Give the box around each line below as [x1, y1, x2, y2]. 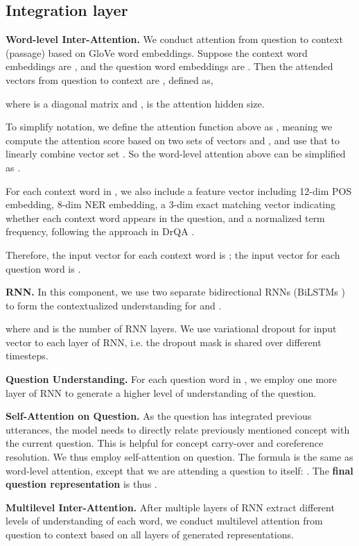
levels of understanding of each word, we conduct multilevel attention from [6, 513, 323, 528]
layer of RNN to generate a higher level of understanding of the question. [6, 385, 317, 400]
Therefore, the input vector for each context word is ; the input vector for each [6, 247, 340, 262]
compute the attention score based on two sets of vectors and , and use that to [6, 133, 340, 147]
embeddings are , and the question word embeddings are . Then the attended [6, 59, 333, 74]
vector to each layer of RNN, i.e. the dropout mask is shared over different [6, 334, 322, 349]
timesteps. [6, 348, 49, 363]
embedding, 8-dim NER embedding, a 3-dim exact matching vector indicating [6, 197, 336, 212]
